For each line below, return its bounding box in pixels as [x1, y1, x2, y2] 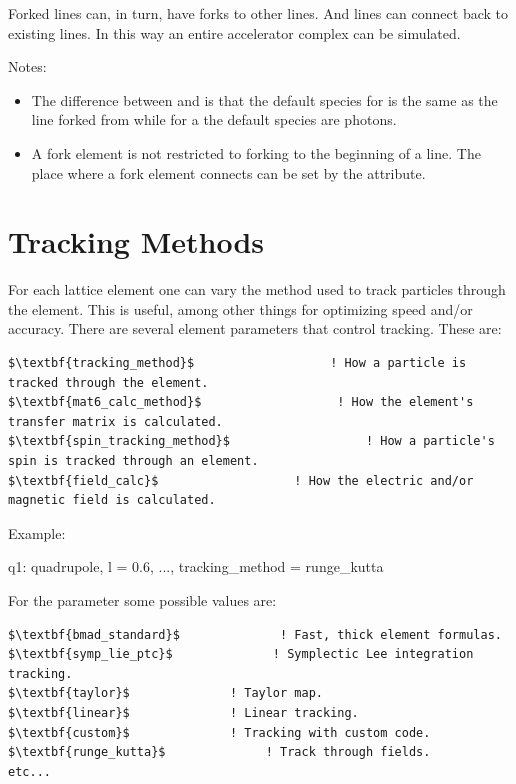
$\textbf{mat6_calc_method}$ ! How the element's [8, 395, 474, 410]
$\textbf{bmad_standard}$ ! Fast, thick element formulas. [8, 627, 502, 642]
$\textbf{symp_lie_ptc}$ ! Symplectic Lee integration [8, 647, 474, 662]
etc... [8, 764, 51, 779]
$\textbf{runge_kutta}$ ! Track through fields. [8, 745, 431, 760]
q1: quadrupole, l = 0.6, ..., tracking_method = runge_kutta [8, 556, 384, 577]
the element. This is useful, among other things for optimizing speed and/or [8, 298, 473, 319]
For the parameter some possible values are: [8, 590, 277, 610]
